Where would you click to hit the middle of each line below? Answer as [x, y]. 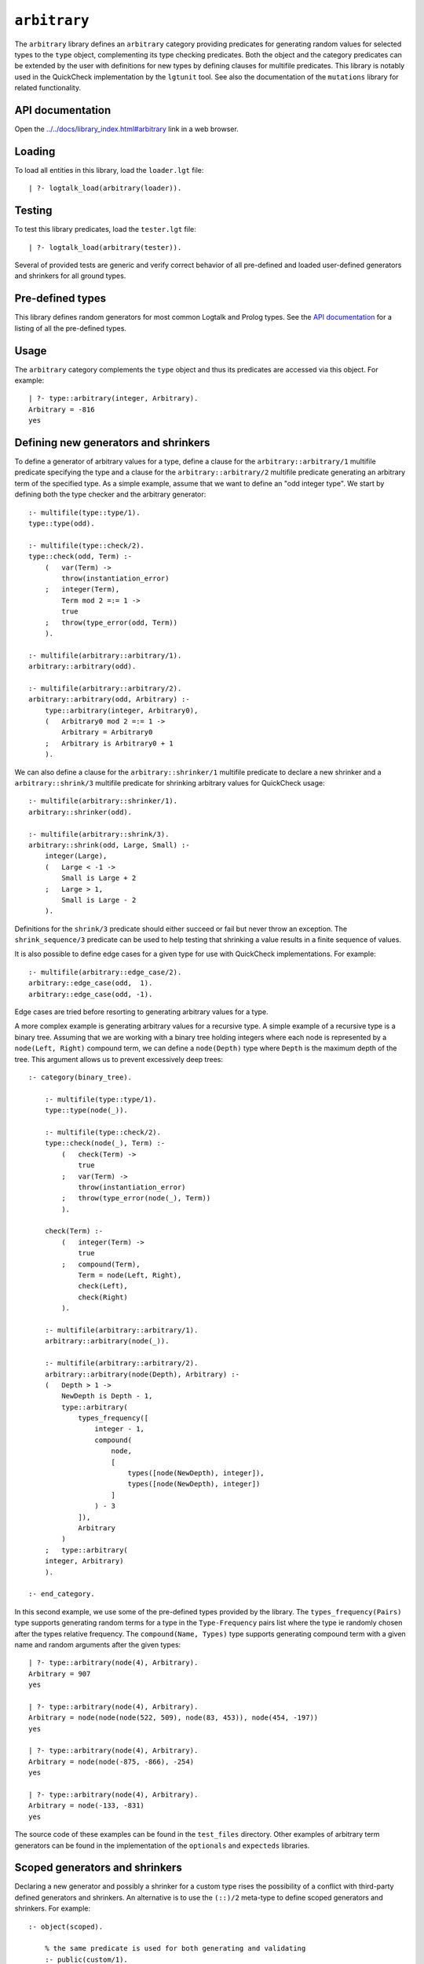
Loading [35, 151]
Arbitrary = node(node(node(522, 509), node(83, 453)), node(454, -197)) [174, 1718]
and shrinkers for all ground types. [70, 276]
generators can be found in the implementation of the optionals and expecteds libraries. [162, 1845]
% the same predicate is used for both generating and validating [175, 1949]
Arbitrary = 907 [60, 1674]
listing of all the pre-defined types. [71, 328]
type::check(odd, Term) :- [80, 557]
